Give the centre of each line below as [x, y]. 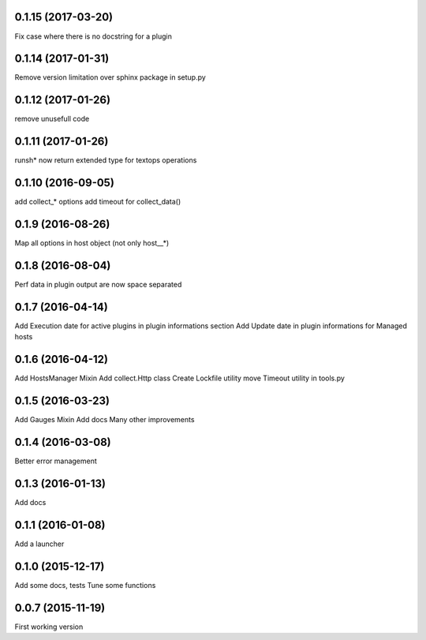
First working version [49, 627]
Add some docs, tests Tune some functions [85, 585]
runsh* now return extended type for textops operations [106, 160]
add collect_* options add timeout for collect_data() [98, 202]
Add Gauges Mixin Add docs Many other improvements [105, 420]
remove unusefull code [52, 119]
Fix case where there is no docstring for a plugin [93, 36]
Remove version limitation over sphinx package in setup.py [110, 77]
